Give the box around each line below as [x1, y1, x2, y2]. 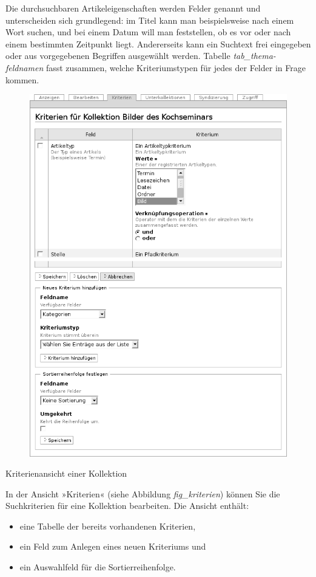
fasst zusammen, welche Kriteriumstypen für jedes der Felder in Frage [45, 61, 306, 74]
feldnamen [5, 61, 44, 74]
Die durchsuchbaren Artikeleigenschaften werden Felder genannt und [5, 2, 261, 14]
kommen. [5, 73, 39, 86]
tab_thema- [233, 49, 276, 62]
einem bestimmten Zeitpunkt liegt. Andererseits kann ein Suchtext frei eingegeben [5, 37, 311, 50]
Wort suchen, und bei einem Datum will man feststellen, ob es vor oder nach [5, 26, 291, 38]
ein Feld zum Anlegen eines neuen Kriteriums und [19, 540, 206, 553]
